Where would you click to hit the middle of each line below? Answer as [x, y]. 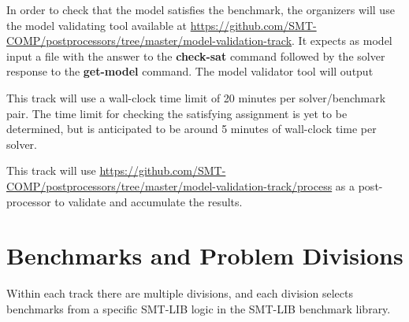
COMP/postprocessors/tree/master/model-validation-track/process [169, 185]
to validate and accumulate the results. [149, 201]
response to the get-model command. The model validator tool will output [190, 71]
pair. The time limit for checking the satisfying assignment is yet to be [177, 113]
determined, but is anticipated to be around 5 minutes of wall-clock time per [191, 129]
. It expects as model [342, 41]
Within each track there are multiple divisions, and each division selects [180, 293]
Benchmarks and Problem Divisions [205, 255]
